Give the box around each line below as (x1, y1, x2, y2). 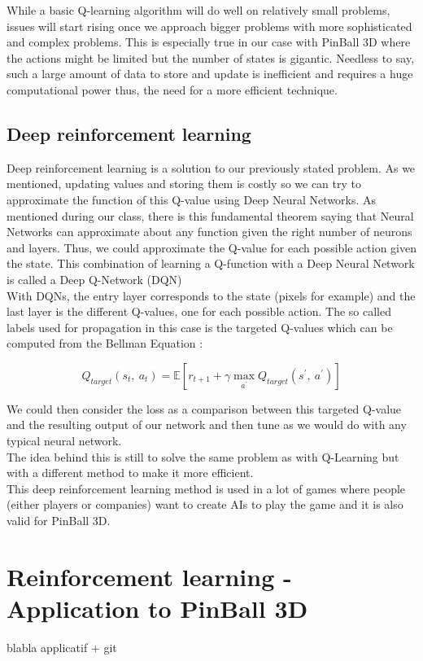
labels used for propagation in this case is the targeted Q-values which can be (7, 318, 393, 335)
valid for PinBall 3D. (7, 512, 111, 529)
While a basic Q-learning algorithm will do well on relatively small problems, (7, 2, 390, 18)
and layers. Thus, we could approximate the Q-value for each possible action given (7, 239, 417, 256)
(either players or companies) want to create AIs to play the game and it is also (7, 496, 403, 513)
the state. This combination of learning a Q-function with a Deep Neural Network (7, 255, 415, 272)
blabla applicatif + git (7, 638, 117, 655)
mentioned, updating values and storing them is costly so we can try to (7, 175, 362, 192)
